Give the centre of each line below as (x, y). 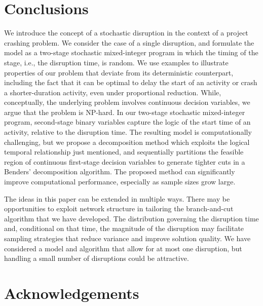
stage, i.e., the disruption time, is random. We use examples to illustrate (116, 62)
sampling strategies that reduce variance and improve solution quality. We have (127, 238)
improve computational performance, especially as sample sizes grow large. (120, 182)
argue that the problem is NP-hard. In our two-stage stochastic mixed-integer (125, 112)
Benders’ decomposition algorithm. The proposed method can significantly (120, 171)
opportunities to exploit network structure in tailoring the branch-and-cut (119, 208)
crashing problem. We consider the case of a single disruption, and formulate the (129, 42)
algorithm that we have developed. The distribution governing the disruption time (131, 218)
